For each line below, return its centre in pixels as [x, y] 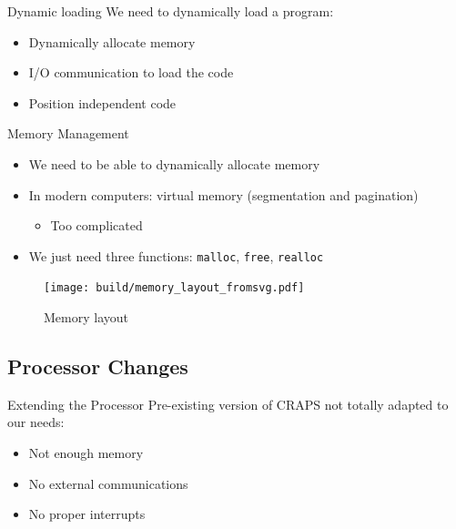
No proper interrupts [87, 514]
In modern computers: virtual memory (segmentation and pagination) [223, 194]
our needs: [36, 422]
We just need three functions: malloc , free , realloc [176, 255]
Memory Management [68, 133]
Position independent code [102, 102]
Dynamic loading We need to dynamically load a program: [171, 11]
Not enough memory [86, 453]
